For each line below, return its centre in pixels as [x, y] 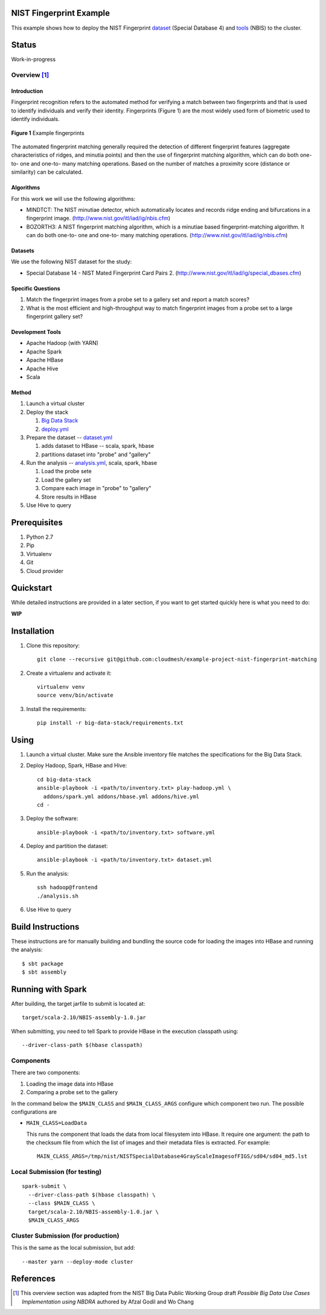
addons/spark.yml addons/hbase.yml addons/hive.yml [121, 796]
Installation [33, 631]
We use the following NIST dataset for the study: [72, 262]
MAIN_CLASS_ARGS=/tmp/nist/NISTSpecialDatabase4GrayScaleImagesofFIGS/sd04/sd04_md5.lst [172, 1156]
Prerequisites [37, 523]
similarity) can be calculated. [47, 172]
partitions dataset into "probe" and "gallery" [96, 454]
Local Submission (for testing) [56, 1172]
